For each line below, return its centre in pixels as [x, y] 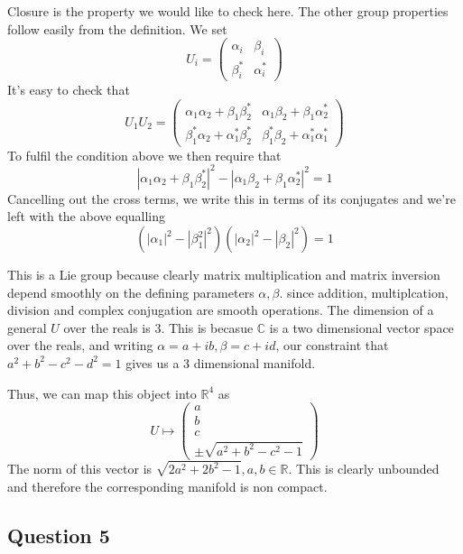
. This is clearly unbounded [364, 469]
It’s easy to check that [69, 90]
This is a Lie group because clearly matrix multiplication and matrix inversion [224, 274]
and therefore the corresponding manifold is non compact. [167, 486]
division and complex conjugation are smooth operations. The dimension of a [221, 310]
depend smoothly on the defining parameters [131, 292]
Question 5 [59, 535]
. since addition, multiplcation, [364, 292]
